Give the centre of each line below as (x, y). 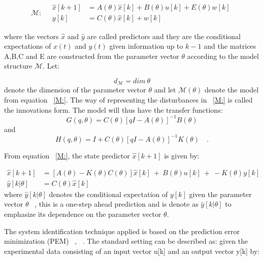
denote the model (232, 90)
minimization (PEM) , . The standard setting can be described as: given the (126, 241)
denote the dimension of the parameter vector (75, 90)
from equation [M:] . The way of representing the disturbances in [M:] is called (128, 99)
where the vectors (31, 36)
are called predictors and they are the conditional (164, 36)
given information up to (146, 46)
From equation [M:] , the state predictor (67, 155)
